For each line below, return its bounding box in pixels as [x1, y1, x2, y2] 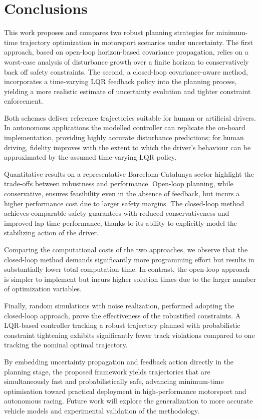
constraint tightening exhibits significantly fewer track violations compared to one [4, 329, 255, 340]
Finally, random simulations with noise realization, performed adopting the [4, 300, 234, 310]
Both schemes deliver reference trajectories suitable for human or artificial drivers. [4, 112, 256, 123]
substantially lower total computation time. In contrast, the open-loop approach [4, 264, 249, 274]
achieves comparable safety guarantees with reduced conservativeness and [4, 208, 229, 218]
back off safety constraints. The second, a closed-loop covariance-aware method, [4, 66, 248, 77]
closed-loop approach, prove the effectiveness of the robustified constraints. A [4, 310, 241, 320]
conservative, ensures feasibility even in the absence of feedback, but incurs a [4, 188, 240, 199]
